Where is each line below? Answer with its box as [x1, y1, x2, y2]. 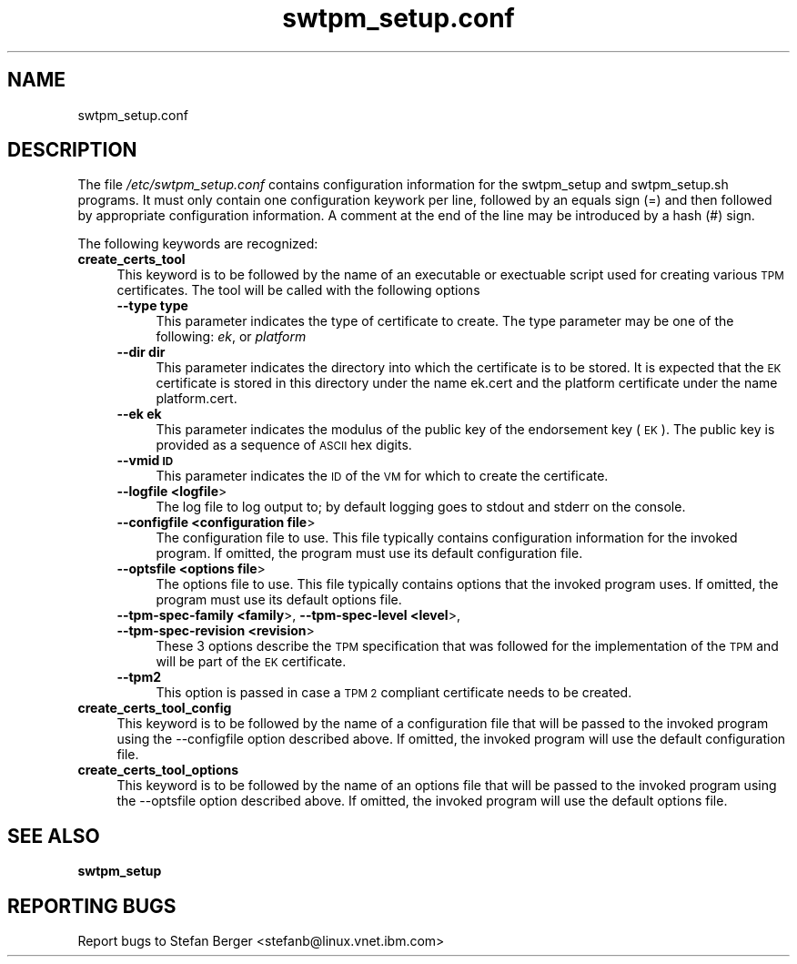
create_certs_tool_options [77, 762, 239, 778]
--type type [116, 298, 188, 314]
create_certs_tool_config [77, 700, 232, 716]
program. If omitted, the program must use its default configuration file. [156, 545, 583, 562]
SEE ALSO [7, 824, 100, 847]
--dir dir [116, 344, 166, 360]
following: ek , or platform [156, 329, 307, 345]
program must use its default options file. [156, 592, 402, 608]
